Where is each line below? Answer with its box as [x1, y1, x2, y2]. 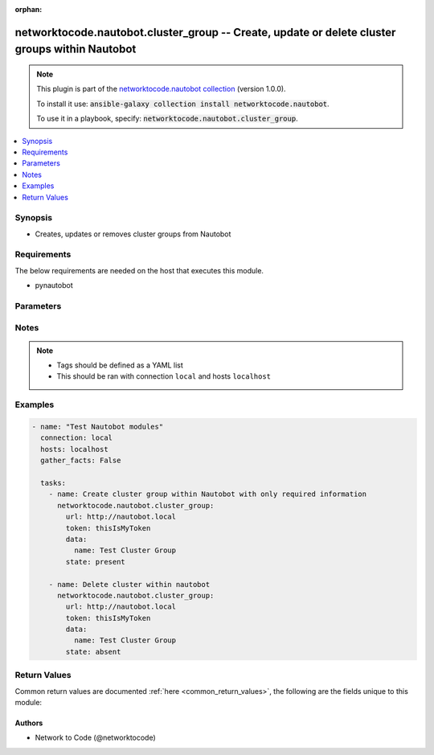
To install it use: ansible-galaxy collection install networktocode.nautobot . [36, 99, 330, 109]
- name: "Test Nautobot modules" [31, 422, 164, 432]
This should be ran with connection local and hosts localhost [56, 371, 272, 381]
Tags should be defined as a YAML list [56, 360, 184, 370]
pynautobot [35, 281, 73, 290]
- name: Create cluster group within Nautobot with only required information [48, 490, 367, 499]
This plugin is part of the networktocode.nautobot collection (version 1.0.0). [36, 84, 286, 94]
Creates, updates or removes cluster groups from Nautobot [35, 229, 231, 239]
